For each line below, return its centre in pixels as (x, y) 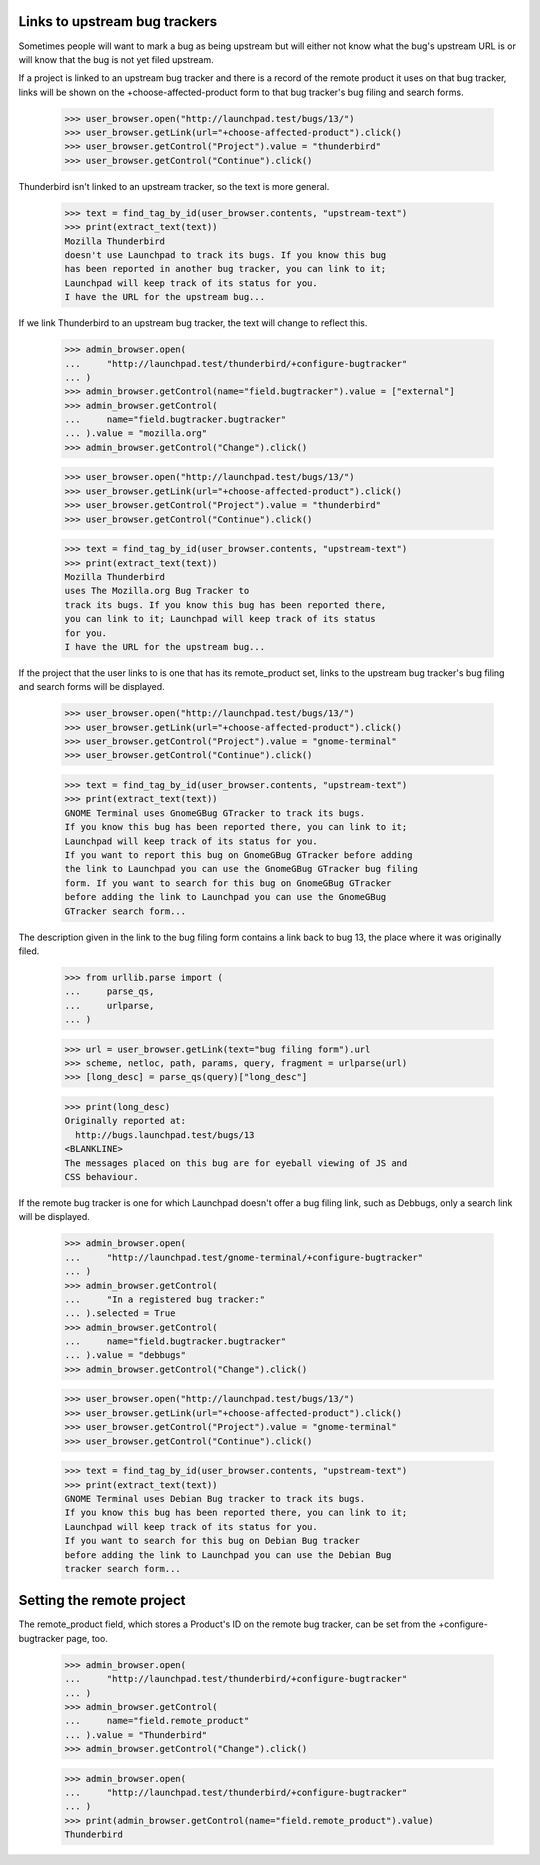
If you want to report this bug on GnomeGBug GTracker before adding (238, 854)
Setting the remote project (102, 1600)
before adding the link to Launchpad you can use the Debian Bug (228, 1554)
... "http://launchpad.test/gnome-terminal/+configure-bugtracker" (244, 1257)
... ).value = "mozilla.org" (136, 433)
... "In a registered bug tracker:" (164, 1299)
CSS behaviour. (101, 1176)
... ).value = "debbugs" (125, 1355)
